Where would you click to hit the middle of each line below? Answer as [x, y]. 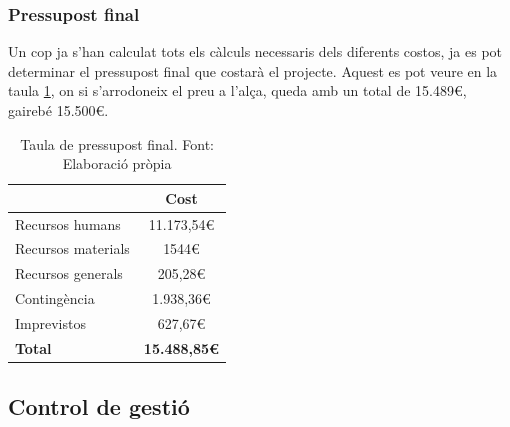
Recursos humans [68, 223]
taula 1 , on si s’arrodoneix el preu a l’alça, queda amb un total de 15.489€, [237, 90]
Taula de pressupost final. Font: [117, 143]
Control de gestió [99, 406]
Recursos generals [69, 273]
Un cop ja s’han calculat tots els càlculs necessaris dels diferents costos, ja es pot [255, 51]
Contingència [55, 298]
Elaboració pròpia [117, 163]
